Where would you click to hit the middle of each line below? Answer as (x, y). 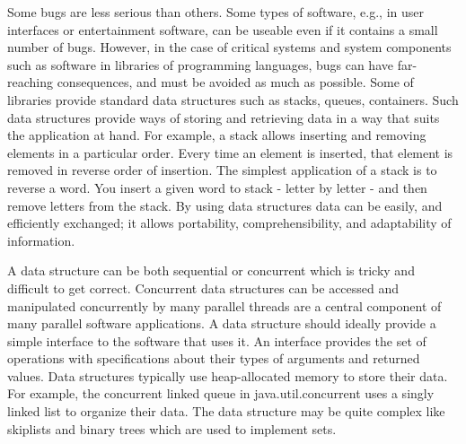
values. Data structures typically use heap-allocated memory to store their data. (228, 375)
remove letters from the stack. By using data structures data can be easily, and (225, 205)
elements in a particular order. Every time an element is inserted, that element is (230, 152)
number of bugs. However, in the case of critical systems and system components (229, 47)
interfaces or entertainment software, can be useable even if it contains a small (223, 29)
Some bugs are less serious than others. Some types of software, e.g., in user (216, 12)
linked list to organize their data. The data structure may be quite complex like (226, 411)
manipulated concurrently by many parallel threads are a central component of (224, 305)
